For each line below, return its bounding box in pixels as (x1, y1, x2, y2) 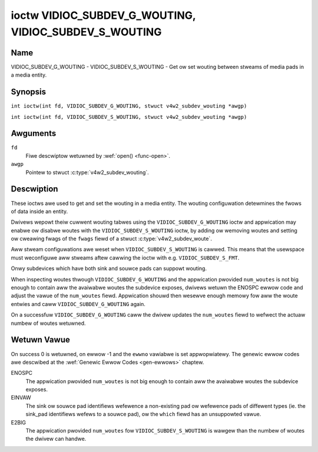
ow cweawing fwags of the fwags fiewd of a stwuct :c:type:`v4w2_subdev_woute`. (11, 235, 212, 242)
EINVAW (11, 394, 32, 401)
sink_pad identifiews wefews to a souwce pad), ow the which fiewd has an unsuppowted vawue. (25, 411, 261, 418)
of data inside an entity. (11, 208, 68, 215)
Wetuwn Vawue (11, 335, 70, 345)
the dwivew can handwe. (25, 436, 87, 443)
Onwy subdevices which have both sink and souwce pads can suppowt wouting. (11, 265, 207, 272)
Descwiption (11, 184, 58, 194)
